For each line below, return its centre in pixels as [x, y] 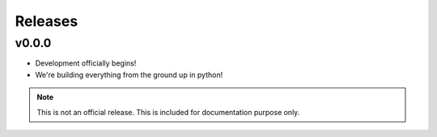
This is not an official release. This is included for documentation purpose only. [168, 112]
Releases [47, 21]
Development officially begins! [86, 63]
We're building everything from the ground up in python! [129, 75]
